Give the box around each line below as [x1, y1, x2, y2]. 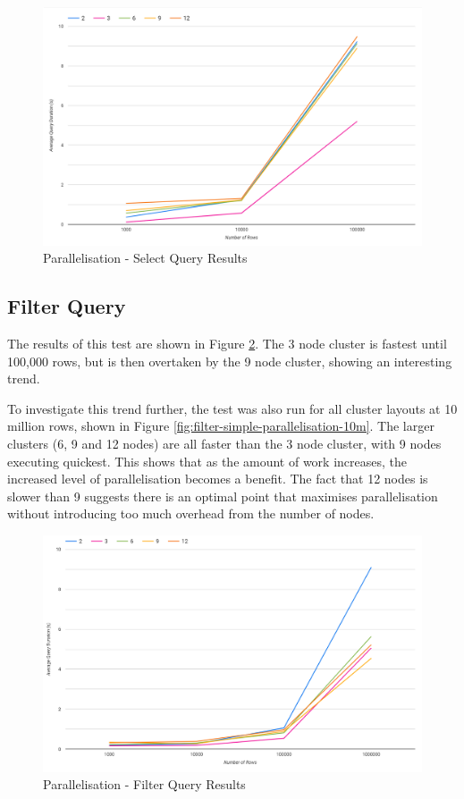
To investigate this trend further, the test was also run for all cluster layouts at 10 [7, 399, 458, 417]
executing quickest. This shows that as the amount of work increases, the [7, 451, 408, 470]
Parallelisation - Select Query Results [43, 248, 248, 267]
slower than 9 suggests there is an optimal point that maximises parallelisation [7, 486, 438, 505]
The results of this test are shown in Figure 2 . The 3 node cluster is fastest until [7, 334, 447, 353]
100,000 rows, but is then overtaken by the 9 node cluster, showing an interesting [7, 351, 452, 370]
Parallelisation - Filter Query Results [43, 775, 246, 794]
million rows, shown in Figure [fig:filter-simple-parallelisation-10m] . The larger [7, 416, 434, 435]
